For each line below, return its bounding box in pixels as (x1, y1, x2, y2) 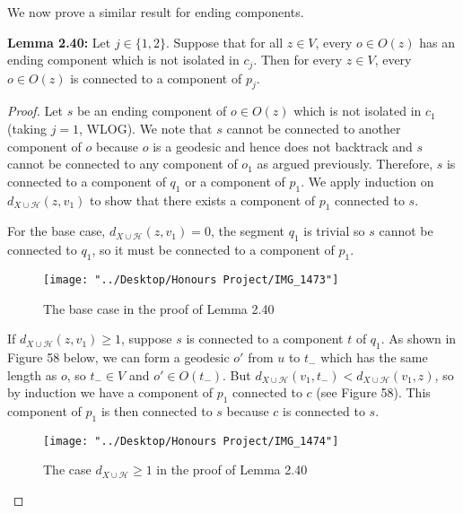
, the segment (210, 222, 285, 240)
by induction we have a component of (7, 383, 214, 402)
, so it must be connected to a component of (92, 240, 335, 259)
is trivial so (303, 222, 365, 240)
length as (7, 365, 57, 384)
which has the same (320, 348, 428, 367)
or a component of (185, 171, 285, 190)
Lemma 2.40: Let (7, 32, 111, 51)
